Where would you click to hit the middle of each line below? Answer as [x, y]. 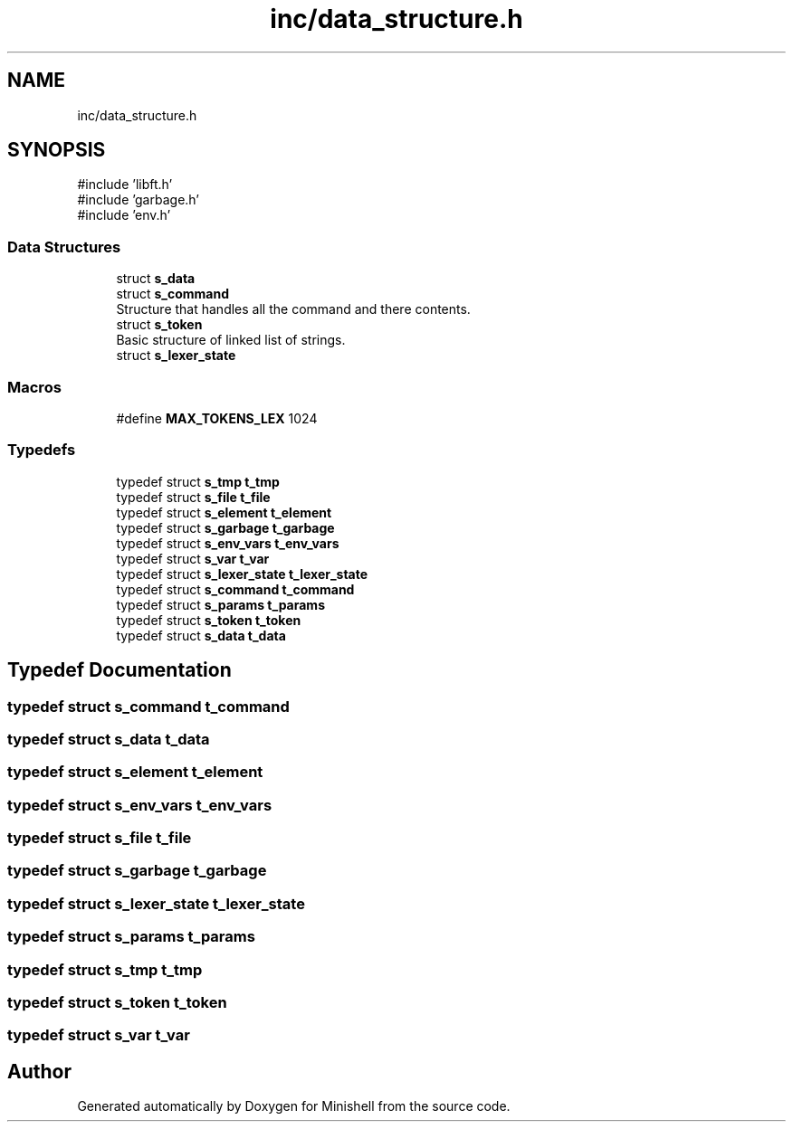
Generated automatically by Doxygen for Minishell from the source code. [294, 1106]
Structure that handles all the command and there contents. [293, 309]
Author [39, 1071]
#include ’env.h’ [124, 215]
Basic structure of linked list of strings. [231, 340]
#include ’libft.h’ [125, 185]
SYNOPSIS [57, 150]
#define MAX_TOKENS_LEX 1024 [217, 418]
